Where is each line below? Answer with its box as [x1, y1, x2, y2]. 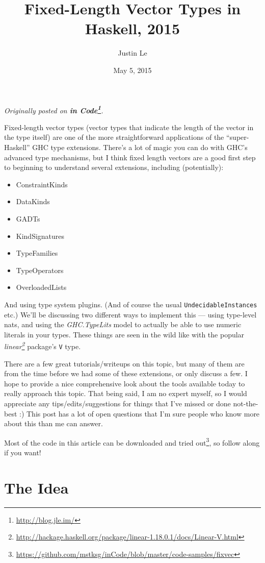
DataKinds [16, 196, 50, 207]
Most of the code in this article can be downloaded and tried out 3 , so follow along [4, 435, 260, 448]
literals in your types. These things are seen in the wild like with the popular [4, 329, 245, 339]
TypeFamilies [16, 248, 58, 258]
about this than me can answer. [4, 418, 103, 429]
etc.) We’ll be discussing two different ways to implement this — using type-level [4, 309, 257, 320]
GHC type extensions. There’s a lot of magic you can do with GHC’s [32, 141, 248, 152]
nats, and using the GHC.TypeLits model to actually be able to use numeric [4, 319, 242, 330]
